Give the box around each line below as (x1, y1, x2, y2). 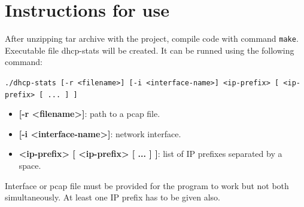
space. (19, 159, 41, 172)
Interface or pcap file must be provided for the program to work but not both (5, 179, 289, 191)
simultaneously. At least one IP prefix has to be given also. (5, 191, 220, 203)
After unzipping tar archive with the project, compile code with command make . (5, 32, 299, 45)
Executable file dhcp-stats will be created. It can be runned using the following (5, 44, 294, 56)
